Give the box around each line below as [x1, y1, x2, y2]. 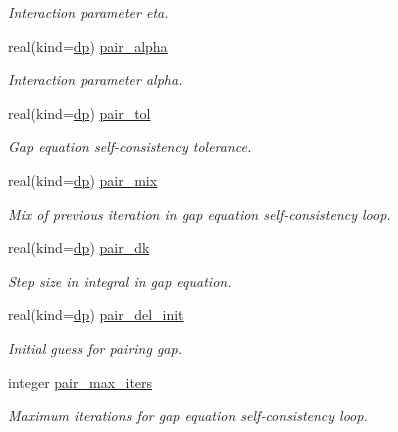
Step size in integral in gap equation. [8, 270, 232, 291]
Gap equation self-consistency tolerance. [8, 136, 252, 157]
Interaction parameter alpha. [8, 69, 183, 90]
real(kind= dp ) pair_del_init [8, 304, 184, 325]
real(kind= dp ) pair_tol [8, 102, 151, 123]
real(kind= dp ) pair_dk [8, 237, 150, 258]
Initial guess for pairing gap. [8, 337, 182, 358]
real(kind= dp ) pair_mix [8, 169, 158, 190]
